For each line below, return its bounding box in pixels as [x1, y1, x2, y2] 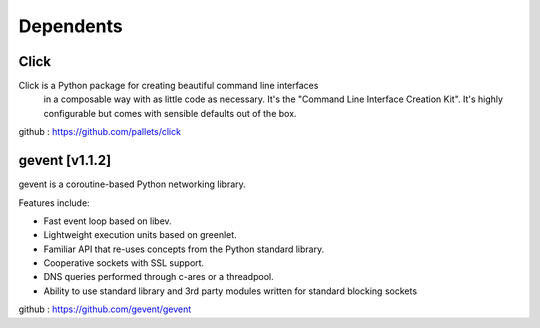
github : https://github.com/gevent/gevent [18, 303, 192, 315]
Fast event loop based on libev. [43, 215, 172, 227]
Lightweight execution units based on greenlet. [43, 229, 237, 241]
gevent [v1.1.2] [18, 152, 112, 169]
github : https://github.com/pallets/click [18, 126, 182, 138]
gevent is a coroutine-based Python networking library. [18, 178, 247, 190]
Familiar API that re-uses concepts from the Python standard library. [43, 243, 325, 255]
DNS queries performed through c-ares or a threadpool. [43, 271, 274, 283]
